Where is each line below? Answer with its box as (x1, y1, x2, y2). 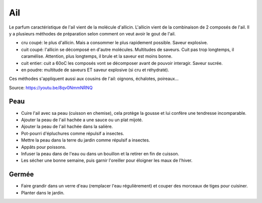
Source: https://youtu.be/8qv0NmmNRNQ (9, 85, 93, 91)
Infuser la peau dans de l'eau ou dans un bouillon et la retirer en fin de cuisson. (21, 151, 180, 156)
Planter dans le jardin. (21, 189, 65, 196)
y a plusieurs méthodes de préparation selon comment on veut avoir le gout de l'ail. (9, 31, 176, 36)
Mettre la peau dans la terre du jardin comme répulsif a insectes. (21, 137, 150, 143)
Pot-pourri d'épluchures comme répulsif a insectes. (21, 130, 124, 136)
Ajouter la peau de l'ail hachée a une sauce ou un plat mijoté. (21, 117, 143, 123)
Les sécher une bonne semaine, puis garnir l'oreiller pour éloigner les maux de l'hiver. (21, 157, 193, 163)
